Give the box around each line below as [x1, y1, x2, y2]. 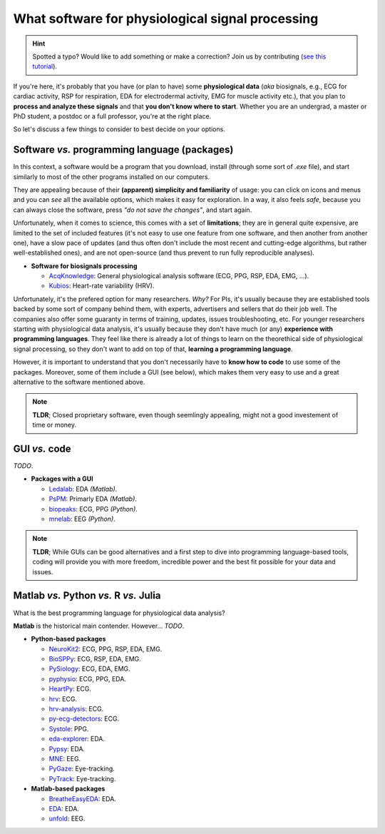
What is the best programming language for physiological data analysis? [13, 609, 225, 617]
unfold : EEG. [48, 814, 86, 823]
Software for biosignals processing [31, 261, 138, 270]
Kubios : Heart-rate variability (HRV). [48, 282, 155, 290]
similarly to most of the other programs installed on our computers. [13, 172, 210, 181]
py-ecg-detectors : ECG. [48, 714, 120, 723]
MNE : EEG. [48, 754, 81, 763]
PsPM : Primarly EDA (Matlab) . [48, 494, 137, 503]
